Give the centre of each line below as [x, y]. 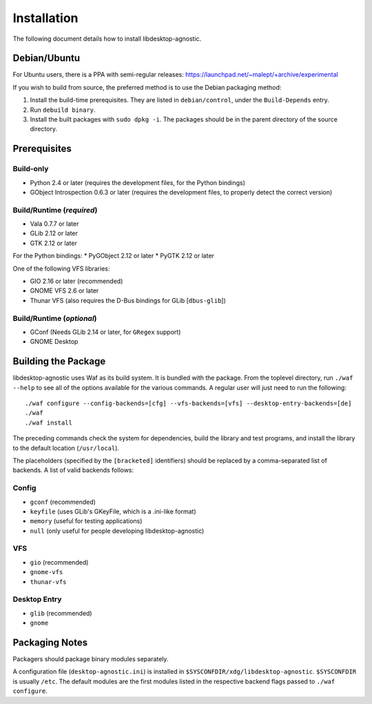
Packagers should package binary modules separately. [91, 659]
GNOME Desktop [54, 342]
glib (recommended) [61, 613]
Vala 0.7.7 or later [54, 224]
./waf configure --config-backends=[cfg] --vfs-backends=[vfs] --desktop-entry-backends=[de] [188, 403]
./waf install [49, 422]
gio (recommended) [59, 562]
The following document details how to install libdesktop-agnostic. [107, 39]
